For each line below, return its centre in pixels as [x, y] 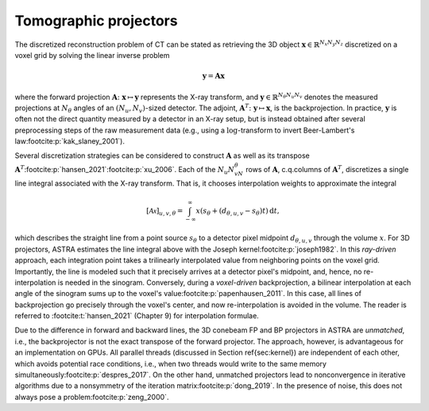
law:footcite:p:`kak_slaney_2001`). [70, 141]
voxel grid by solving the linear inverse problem [92, 55]
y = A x [214, 76]
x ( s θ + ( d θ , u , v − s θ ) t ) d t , [238, 212]
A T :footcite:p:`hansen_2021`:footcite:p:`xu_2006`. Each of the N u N [125, 170]
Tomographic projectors [96, 21]
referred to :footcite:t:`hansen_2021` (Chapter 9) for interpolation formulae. [137, 316]
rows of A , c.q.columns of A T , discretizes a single [327, 169]
